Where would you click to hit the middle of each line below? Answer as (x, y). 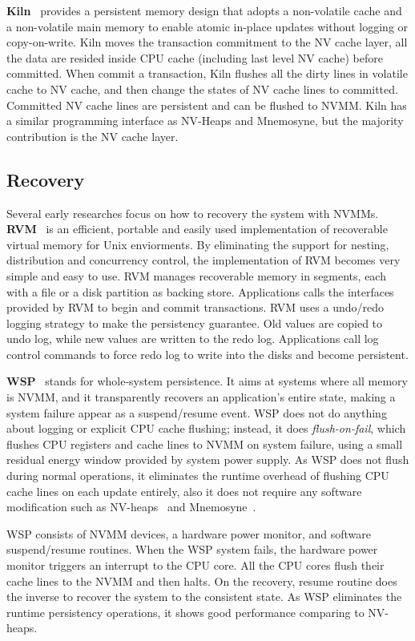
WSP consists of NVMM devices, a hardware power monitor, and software (189, 533)
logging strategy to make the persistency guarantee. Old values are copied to (195, 323)
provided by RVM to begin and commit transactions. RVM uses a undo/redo (195, 307)
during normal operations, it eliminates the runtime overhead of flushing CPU (198, 476)
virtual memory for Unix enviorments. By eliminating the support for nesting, (198, 244)
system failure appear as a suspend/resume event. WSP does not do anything (197, 412)
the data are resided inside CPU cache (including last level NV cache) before (195, 57)
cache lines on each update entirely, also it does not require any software (184, 491)
